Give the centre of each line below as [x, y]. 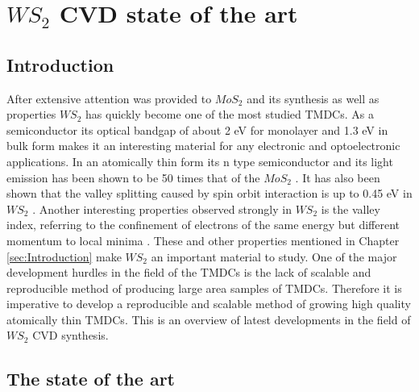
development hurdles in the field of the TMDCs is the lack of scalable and [189, 272]
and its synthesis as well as [313, 98]
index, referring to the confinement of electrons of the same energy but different [203, 225]
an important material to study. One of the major [274, 256]
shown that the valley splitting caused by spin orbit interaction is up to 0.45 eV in [209, 193]
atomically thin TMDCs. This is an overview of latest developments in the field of [209, 319]
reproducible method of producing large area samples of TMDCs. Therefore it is [204, 288]
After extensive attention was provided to [109, 98]
